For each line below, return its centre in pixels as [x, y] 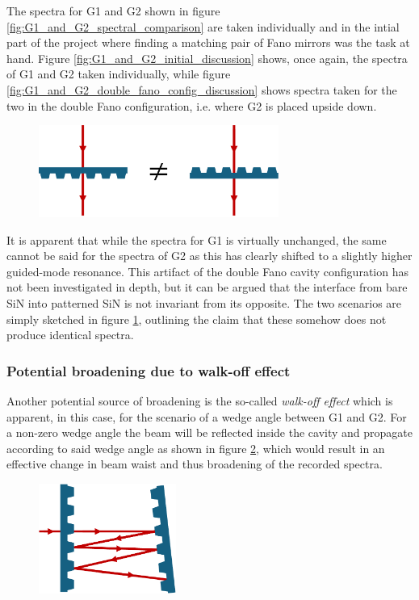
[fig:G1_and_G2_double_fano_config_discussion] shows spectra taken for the [202, 89]
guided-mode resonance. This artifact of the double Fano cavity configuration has [207, 271]
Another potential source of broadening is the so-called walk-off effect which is [200, 401]
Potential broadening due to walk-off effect [149, 370]
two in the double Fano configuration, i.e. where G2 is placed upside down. [192, 105]
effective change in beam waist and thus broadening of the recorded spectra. [195, 464]
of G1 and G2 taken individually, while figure [119, 74]
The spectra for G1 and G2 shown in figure [113, 10]
